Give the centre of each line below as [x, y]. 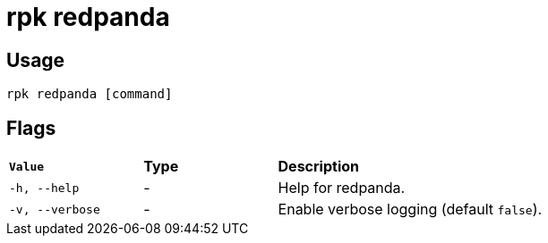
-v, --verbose [55, 209]
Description [318, 167]
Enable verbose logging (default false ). [410, 209]
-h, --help [44, 188]
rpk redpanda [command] [90, 94]
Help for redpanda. [342, 188]
